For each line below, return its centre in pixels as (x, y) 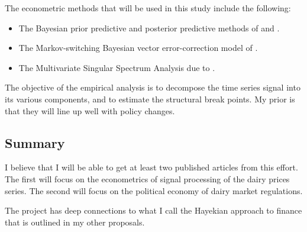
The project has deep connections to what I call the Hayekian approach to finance (153, 210)
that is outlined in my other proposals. (75, 222)
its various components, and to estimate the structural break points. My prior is (150, 99)
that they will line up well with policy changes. (90, 110)
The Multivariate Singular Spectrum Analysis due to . (117, 67)
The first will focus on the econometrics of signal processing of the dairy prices (147, 178)
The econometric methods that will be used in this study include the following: (148, 8)
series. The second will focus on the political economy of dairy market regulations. (154, 190)
